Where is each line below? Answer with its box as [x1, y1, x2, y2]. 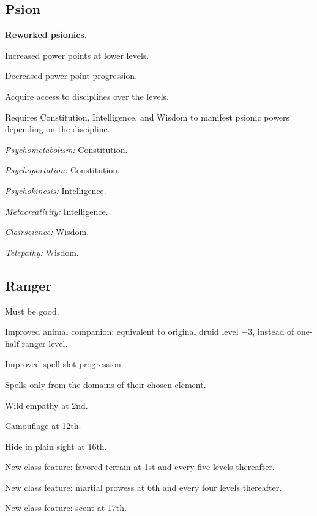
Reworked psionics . [5, 28, 87, 41]
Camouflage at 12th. [5, 419, 81, 432]
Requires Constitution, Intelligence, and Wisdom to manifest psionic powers [5, 110, 290, 123]
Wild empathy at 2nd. [5, 398, 88, 411]
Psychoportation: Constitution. [5, 163, 120, 176]
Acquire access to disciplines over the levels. [5, 89, 169, 102]
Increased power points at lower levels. [5, 48, 149, 61]
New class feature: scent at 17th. [5, 501, 127, 514]
